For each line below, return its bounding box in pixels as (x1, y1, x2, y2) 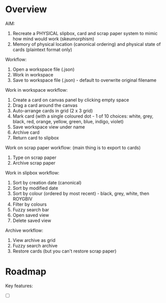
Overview (5, 4, 47, 15)
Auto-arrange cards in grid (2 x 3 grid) (12, 107, 93, 114)
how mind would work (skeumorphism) (12, 36, 94, 42)
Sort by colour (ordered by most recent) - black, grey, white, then (12, 190, 150, 197)
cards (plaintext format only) (12, 46, 73, 52)
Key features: (5, 283, 33, 289)
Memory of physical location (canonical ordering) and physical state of (12, 41, 161, 47)
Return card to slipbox (12, 134, 59, 141)
